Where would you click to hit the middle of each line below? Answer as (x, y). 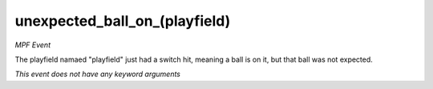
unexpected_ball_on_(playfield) (123, 21)
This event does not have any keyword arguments (97, 74)
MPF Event (33, 45)
